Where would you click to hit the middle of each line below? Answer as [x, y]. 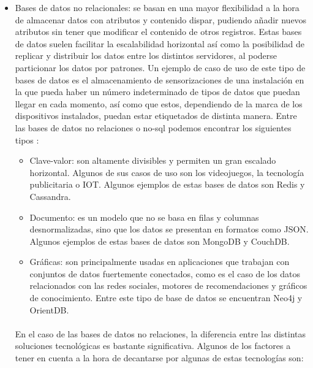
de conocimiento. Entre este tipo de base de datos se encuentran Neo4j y [166, 298]
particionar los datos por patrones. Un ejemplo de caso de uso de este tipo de [160, 67]
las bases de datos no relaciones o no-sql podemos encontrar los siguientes [153, 127]
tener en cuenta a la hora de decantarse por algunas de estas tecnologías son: [159, 358]
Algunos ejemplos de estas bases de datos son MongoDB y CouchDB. [160, 241]
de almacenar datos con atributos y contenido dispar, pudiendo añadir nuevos [161, 19]
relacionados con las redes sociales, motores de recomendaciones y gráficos [168, 286]
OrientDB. [49, 309]
